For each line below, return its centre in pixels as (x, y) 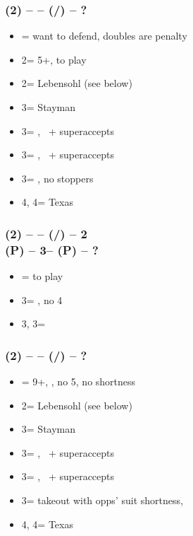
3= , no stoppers (57, 178)
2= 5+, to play (54, 59)
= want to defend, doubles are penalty (104, 36)
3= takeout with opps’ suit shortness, (102, 500)
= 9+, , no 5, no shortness (79, 381)
